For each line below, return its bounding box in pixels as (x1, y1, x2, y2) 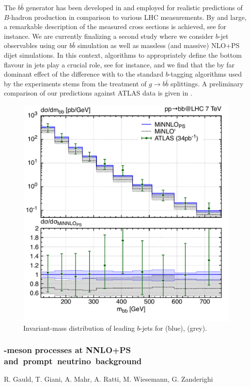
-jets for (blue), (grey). (140, 323, 207, 333)
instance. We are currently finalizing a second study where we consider (4, 31, 214, 41)
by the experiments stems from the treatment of (4, 78, 147, 88)
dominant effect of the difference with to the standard (4, 69, 164, 79)
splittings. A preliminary (171, 78, 244, 88)
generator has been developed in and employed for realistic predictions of (26, 2, 243, 12)
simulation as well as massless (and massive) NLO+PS (77, 40, 240, 50)
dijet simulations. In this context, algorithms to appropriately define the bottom (4, 49, 242, 60)
